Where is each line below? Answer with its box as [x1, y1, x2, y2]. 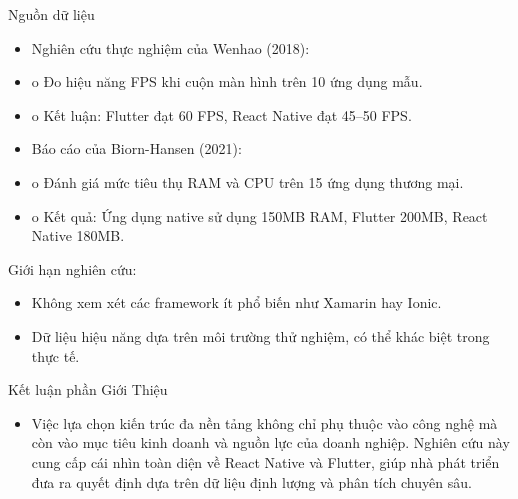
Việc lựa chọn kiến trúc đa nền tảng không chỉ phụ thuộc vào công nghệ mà [31, 412, 498, 433]
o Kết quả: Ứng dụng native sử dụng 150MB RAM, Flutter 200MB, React [31, 205, 488, 226]
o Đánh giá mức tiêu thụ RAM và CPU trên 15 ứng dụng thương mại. [31, 171, 464, 192]
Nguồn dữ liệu [8, 4, 95, 24]
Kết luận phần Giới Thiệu [8, 379, 168, 400]
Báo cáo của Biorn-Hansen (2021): [31, 138, 242, 159]
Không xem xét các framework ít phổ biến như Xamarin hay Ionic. [31, 292, 442, 313]
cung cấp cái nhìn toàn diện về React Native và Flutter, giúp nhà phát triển [31, 451, 500, 472]
